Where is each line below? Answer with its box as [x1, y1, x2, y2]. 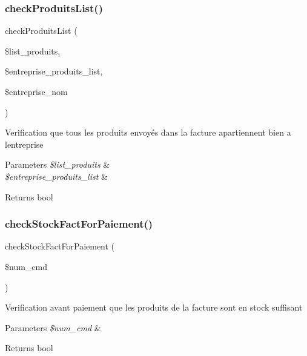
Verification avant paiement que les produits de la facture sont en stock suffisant [5, 301, 303, 314]
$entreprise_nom [5, 85, 68, 97]
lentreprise [5, 137, 44, 150]
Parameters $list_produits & [5, 158, 110, 171]
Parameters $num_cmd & [5, 321, 101, 334]
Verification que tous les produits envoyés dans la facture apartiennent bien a [5, 126, 291, 139]
